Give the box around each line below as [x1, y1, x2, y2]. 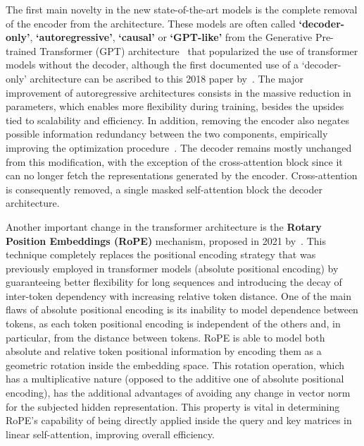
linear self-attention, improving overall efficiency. [6, 426, 215, 441]
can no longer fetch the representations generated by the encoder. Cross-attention [6, 168, 358, 183]
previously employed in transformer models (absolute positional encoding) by [6, 260, 339, 275]
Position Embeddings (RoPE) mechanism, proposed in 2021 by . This [6, 233, 326, 248]
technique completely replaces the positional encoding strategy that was [6, 247, 316, 262]
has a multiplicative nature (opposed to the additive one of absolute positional [6, 371, 344, 386]
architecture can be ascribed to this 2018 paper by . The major [30, 71, 304, 85]
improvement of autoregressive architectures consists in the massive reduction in [6, 85, 351, 100]
